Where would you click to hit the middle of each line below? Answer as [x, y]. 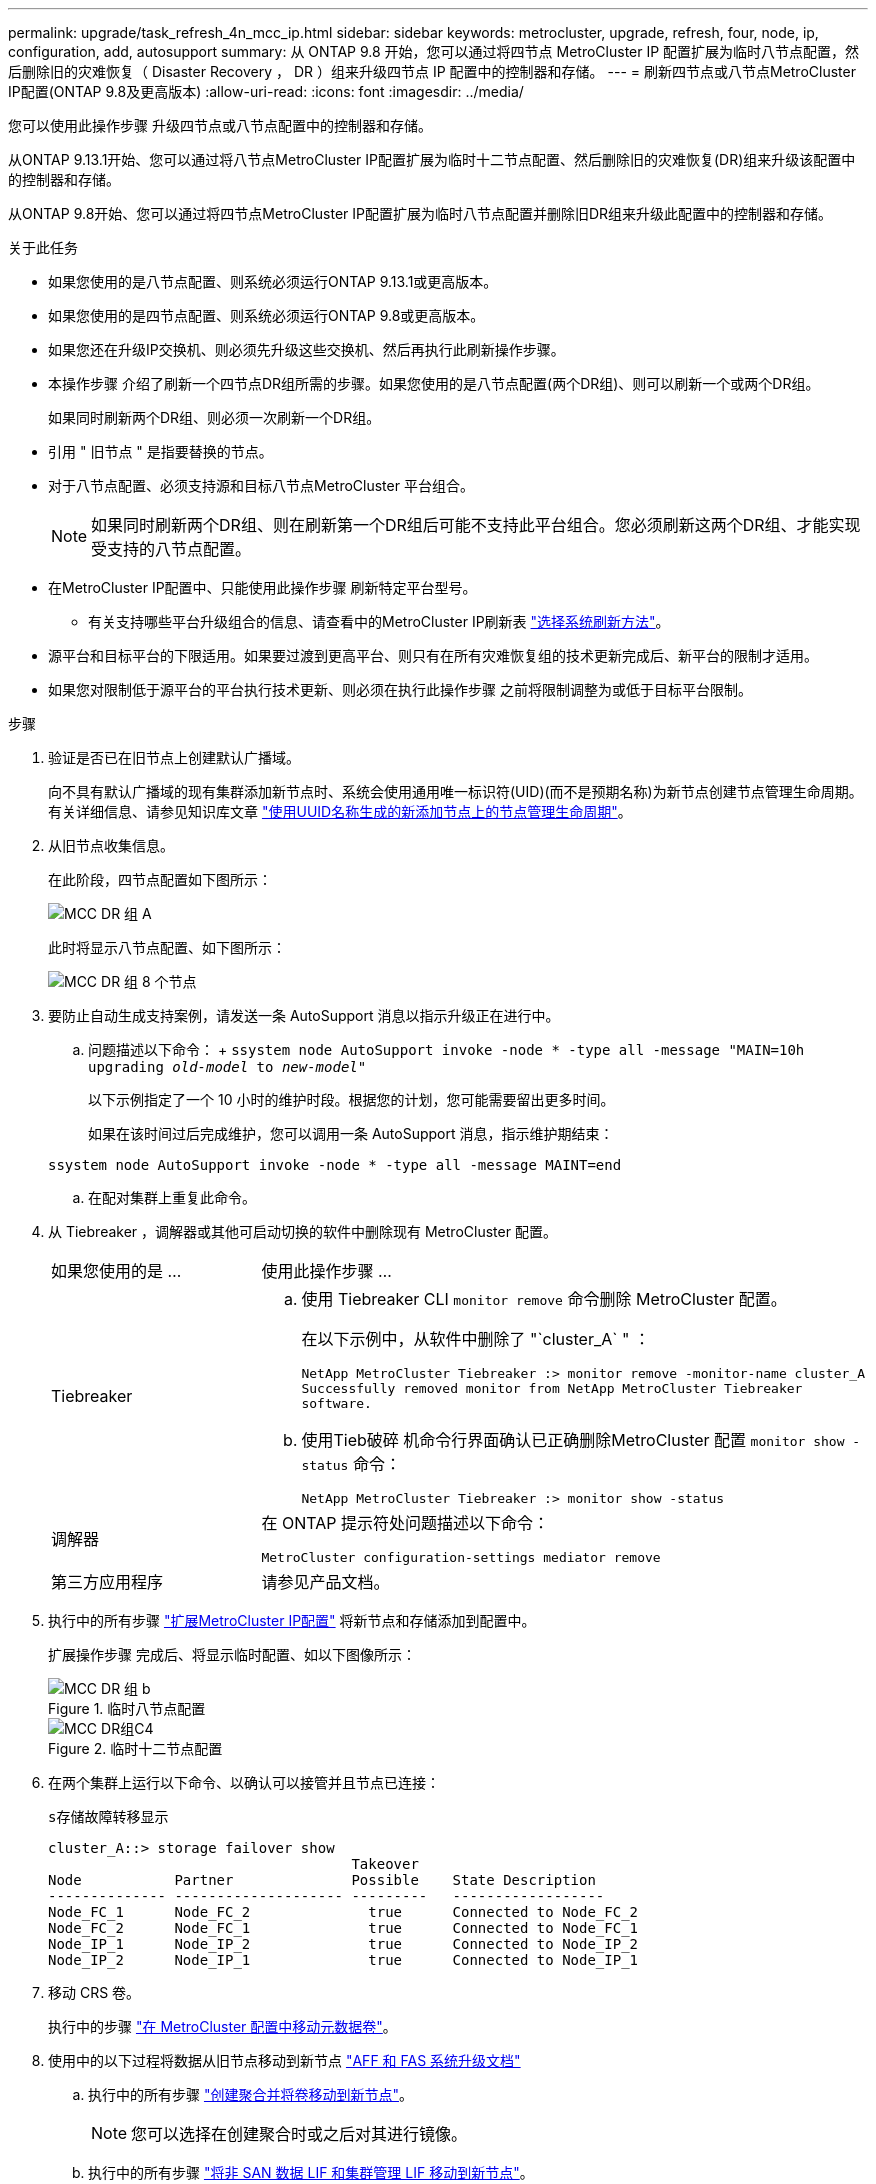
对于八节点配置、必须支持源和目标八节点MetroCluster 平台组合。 [261, 485]
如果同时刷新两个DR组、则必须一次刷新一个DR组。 [214, 417]
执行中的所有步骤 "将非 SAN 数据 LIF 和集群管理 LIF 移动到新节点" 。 [311, 2172]
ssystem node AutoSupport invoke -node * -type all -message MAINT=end [335, 1165]
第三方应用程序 [107, 1582]
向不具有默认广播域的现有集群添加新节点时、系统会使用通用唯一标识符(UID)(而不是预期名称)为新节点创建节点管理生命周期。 [455, 791]
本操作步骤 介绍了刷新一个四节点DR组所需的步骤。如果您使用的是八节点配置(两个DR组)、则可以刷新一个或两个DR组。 [434, 383]
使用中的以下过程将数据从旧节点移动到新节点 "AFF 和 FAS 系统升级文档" [284, 2060]
